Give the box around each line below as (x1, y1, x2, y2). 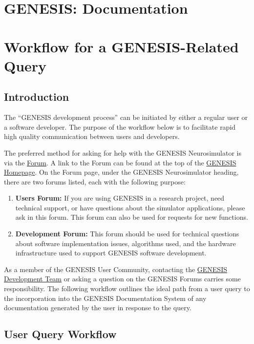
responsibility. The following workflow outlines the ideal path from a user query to (4, 283, 250, 294)
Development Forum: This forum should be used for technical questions (15, 229, 239, 239)
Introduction (4, 89, 69, 104)
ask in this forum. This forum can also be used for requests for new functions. (15, 212, 248, 222)
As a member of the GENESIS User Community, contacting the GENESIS (4, 264, 227, 274)
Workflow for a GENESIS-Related (4, 36, 239, 56)
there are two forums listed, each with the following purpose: (4, 176, 186, 186)
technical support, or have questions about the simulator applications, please (15, 202, 245, 212)
